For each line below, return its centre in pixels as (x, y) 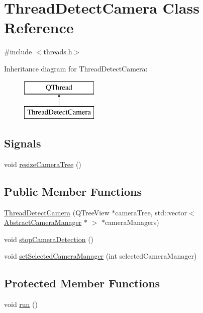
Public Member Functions (73, 191)
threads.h (58, 52)
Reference (39, 27)
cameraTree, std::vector (151, 212)
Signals (23, 143)
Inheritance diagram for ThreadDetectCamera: (76, 68)
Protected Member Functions (82, 283)
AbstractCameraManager (43, 222)
